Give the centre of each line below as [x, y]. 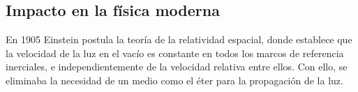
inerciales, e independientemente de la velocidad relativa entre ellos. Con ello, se [177, 67]
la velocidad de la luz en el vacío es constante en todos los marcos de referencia [175, 53]
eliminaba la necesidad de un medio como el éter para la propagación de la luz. [174, 80]
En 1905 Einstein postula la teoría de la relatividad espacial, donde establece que [179, 39]
